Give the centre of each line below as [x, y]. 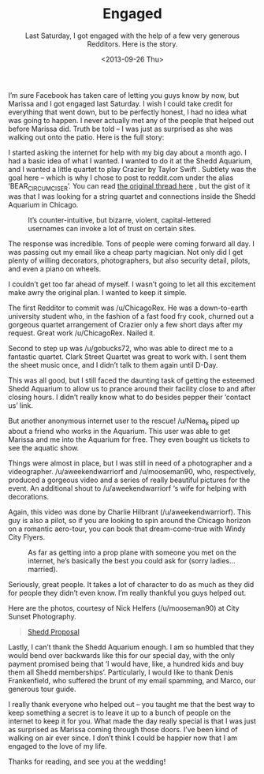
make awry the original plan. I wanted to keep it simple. [98, 292]
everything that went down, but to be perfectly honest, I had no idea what [128, 112]
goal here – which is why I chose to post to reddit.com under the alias [121, 178]
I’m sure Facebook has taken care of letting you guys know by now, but [124, 95]
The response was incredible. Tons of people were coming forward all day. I [131, 243]
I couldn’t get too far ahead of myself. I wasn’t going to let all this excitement [132, 284]
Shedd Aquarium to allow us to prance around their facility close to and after [132, 388]
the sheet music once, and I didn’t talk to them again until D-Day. [113, 365]
